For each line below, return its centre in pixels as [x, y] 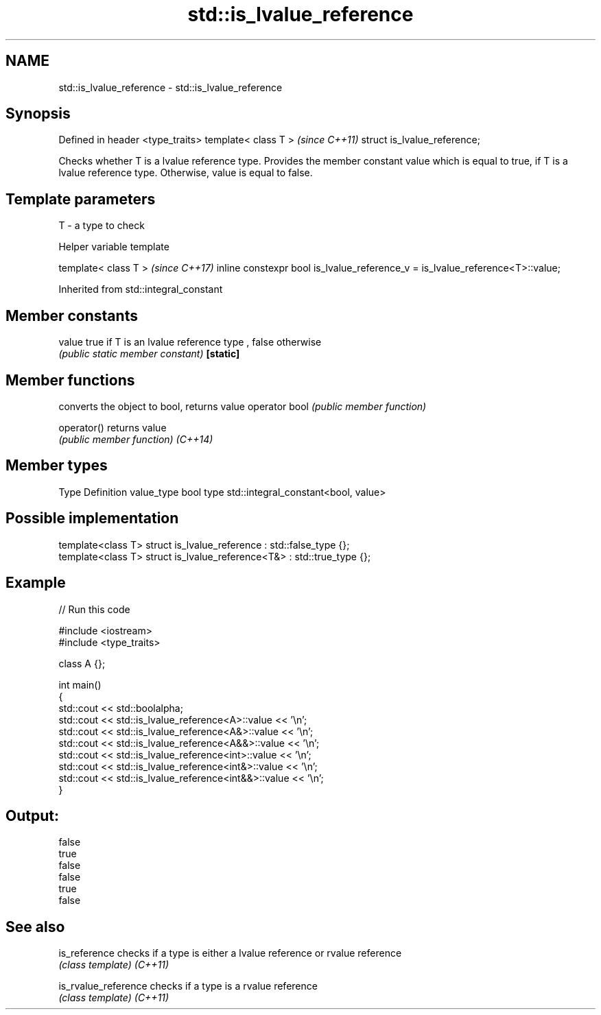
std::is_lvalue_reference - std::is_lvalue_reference [170, 87]
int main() [80, 684]
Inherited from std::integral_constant [141, 289]
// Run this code [94, 609]
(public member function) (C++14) [136, 439]
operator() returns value [113, 427]
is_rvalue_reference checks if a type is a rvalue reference [188, 986]
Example [36, 583]
